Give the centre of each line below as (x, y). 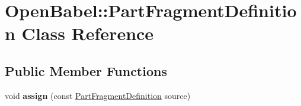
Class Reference (88, 33)
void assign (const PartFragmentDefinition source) (98, 95)
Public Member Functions (86, 70)
